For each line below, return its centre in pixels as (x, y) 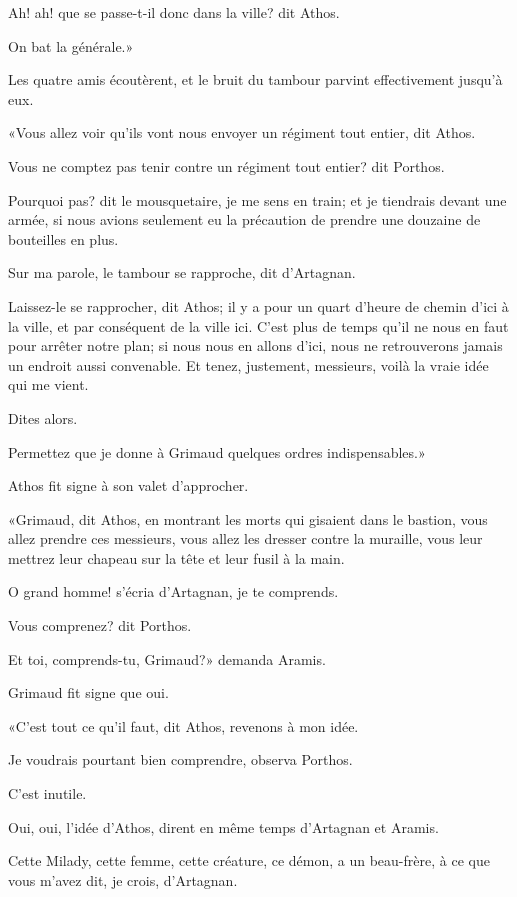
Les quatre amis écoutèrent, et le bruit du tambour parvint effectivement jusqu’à (255, 79)
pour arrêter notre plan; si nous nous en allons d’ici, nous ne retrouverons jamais (255, 345)
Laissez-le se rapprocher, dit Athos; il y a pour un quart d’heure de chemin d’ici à (258, 305)
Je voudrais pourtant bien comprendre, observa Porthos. (180, 759)
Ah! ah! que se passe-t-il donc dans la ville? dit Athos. (174, 12)
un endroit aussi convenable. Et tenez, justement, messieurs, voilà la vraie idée (248, 364)
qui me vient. (48, 384)
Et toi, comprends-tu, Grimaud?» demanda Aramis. (167, 658)
